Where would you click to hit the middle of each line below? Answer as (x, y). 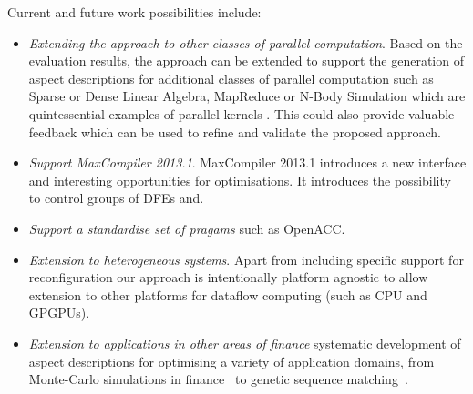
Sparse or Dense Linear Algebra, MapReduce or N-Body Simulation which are (247, 96)
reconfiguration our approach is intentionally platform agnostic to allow (228, 277)
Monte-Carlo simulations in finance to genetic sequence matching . (218, 379)
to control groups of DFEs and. (116, 198)
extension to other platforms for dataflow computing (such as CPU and (228, 294)
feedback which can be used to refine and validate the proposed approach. (235, 131)
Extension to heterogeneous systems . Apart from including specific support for (246, 259)
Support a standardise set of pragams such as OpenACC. (187, 228)
